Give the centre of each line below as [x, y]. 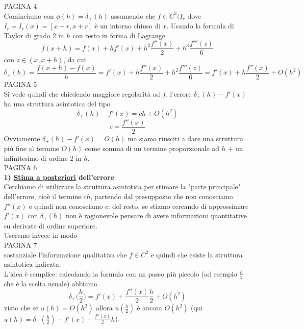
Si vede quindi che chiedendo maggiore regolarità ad [82, 93]
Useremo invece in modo [41, 235]
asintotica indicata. [33, 264]
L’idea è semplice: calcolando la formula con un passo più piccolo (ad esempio [121, 273]
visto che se [21, 308]
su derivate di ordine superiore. [51, 225]
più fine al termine [32, 148]
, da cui [75, 60]
